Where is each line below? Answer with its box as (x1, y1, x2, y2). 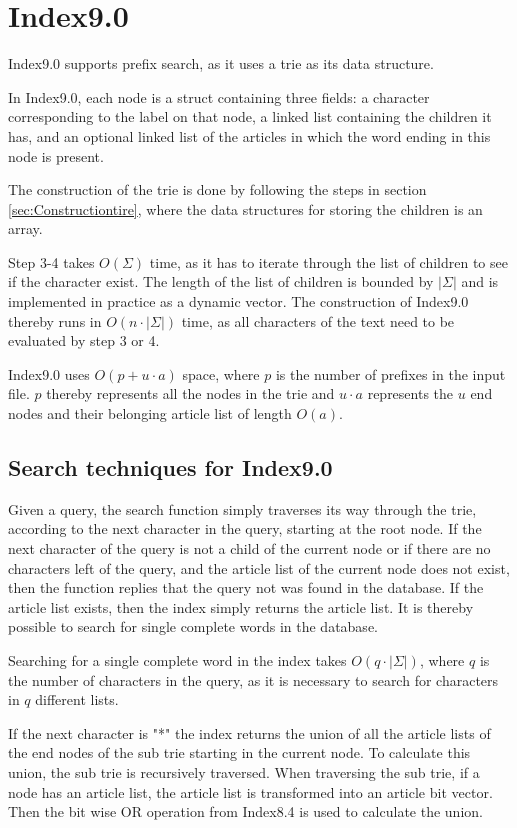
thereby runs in (8, 310, 102, 331)
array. (8, 218, 43, 239)
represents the (367, 383, 454, 404)
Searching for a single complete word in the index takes (8, 649, 347, 670)
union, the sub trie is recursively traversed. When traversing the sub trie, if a (8, 761, 480, 782)
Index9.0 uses (8, 363, 90, 384)
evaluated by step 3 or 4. (8, 330, 160, 351)
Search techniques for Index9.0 (8, 452, 333, 483)
